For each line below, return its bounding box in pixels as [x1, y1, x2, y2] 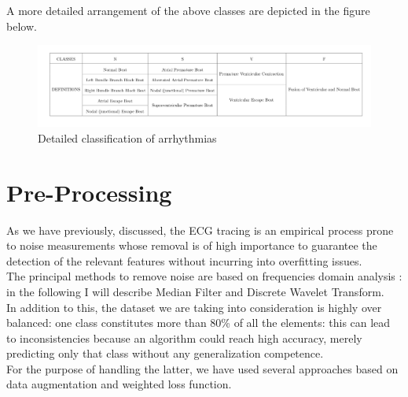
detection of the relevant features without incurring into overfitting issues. [6, 252, 362, 269]
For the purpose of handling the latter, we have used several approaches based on [6, 360, 399, 377]
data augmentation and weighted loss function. [6, 376, 232, 392]
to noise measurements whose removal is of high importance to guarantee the [6, 237, 377, 254]
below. [6, 17, 37, 34]
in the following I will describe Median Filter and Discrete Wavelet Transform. [6, 283, 384, 299]
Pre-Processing [6, 176, 172, 208]
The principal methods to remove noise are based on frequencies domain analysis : [6, 268, 402, 284]
